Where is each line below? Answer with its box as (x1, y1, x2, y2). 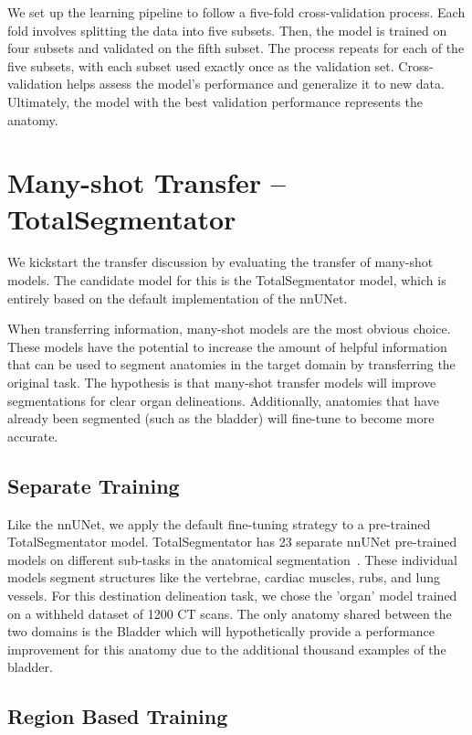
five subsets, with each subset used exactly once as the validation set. (7, 56, 394, 75)
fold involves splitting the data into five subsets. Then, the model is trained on (7, 20, 447, 39)
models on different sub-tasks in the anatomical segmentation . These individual (7, 549, 457, 569)
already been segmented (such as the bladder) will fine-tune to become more (7, 409, 435, 428)
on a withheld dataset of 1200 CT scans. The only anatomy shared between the (7, 603, 452, 623)
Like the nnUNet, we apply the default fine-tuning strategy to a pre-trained (7, 514, 431, 533)
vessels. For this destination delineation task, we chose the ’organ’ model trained (7, 585, 457, 604)
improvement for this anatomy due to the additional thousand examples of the (7, 639, 446, 658)
